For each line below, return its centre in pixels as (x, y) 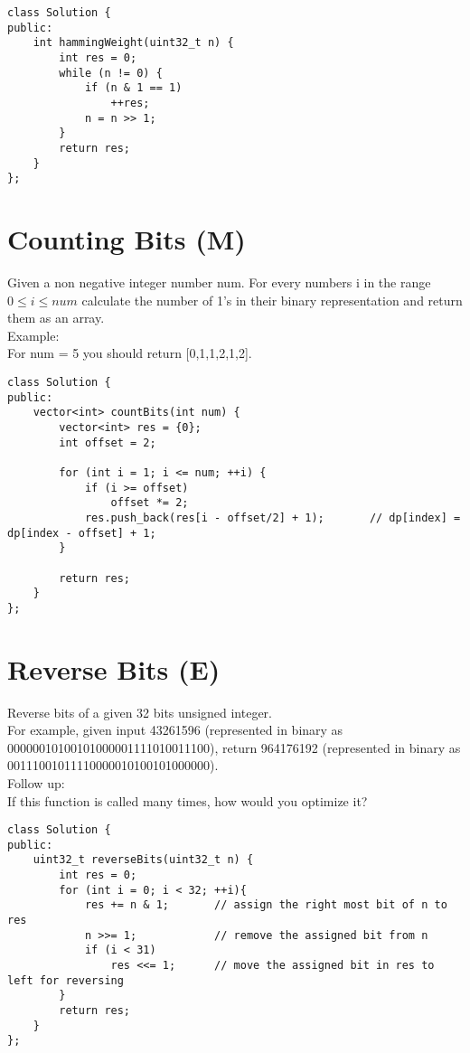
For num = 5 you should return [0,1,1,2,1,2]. (130, 353)
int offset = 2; (108, 442)
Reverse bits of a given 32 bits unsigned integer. (140, 712)
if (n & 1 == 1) (133, 88)
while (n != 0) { (111, 73)
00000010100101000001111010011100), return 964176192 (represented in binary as (234, 747)
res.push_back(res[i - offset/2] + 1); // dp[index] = (273, 517)
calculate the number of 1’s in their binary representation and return (272, 300)
